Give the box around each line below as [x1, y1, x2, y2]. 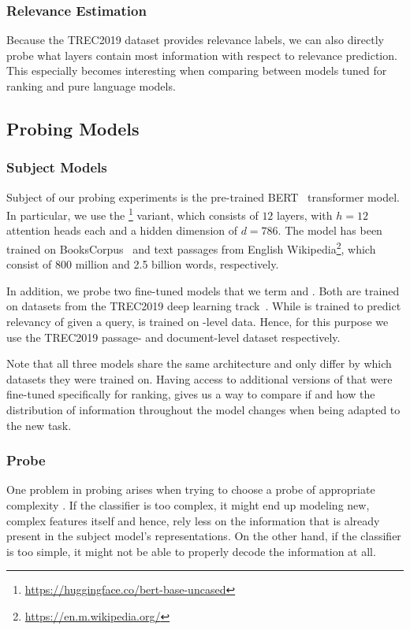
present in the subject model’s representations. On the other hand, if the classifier [6, 528, 401, 544]
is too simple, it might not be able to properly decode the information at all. [6, 543, 376, 559]
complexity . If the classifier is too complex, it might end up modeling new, [6, 497, 370, 513]
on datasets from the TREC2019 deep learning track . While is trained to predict [6, 298, 401, 314]
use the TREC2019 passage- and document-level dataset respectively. [6, 328, 341, 345]
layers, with [277, 206, 333, 223]
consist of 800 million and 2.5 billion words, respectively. [6, 256, 279, 272]
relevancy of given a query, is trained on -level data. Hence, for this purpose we [6, 313, 389, 330]
